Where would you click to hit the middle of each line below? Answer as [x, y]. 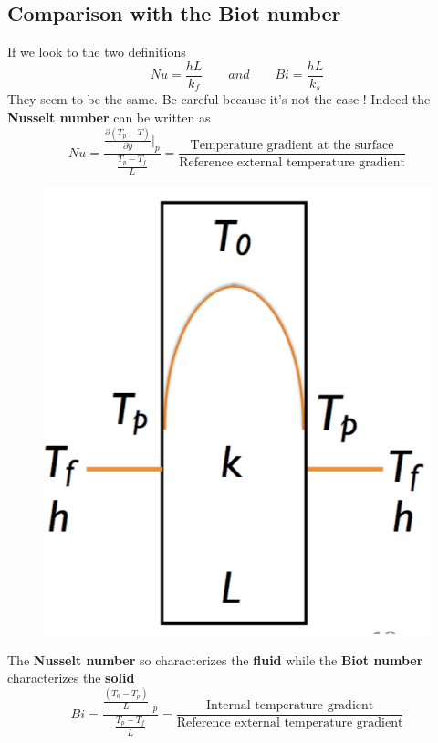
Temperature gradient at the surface [292, 145]
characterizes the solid [71, 678]
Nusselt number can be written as [109, 117]
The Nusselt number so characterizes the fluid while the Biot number [215, 659]
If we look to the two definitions [97, 52]
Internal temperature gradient [290, 706]
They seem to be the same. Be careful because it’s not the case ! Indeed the [219, 99]
